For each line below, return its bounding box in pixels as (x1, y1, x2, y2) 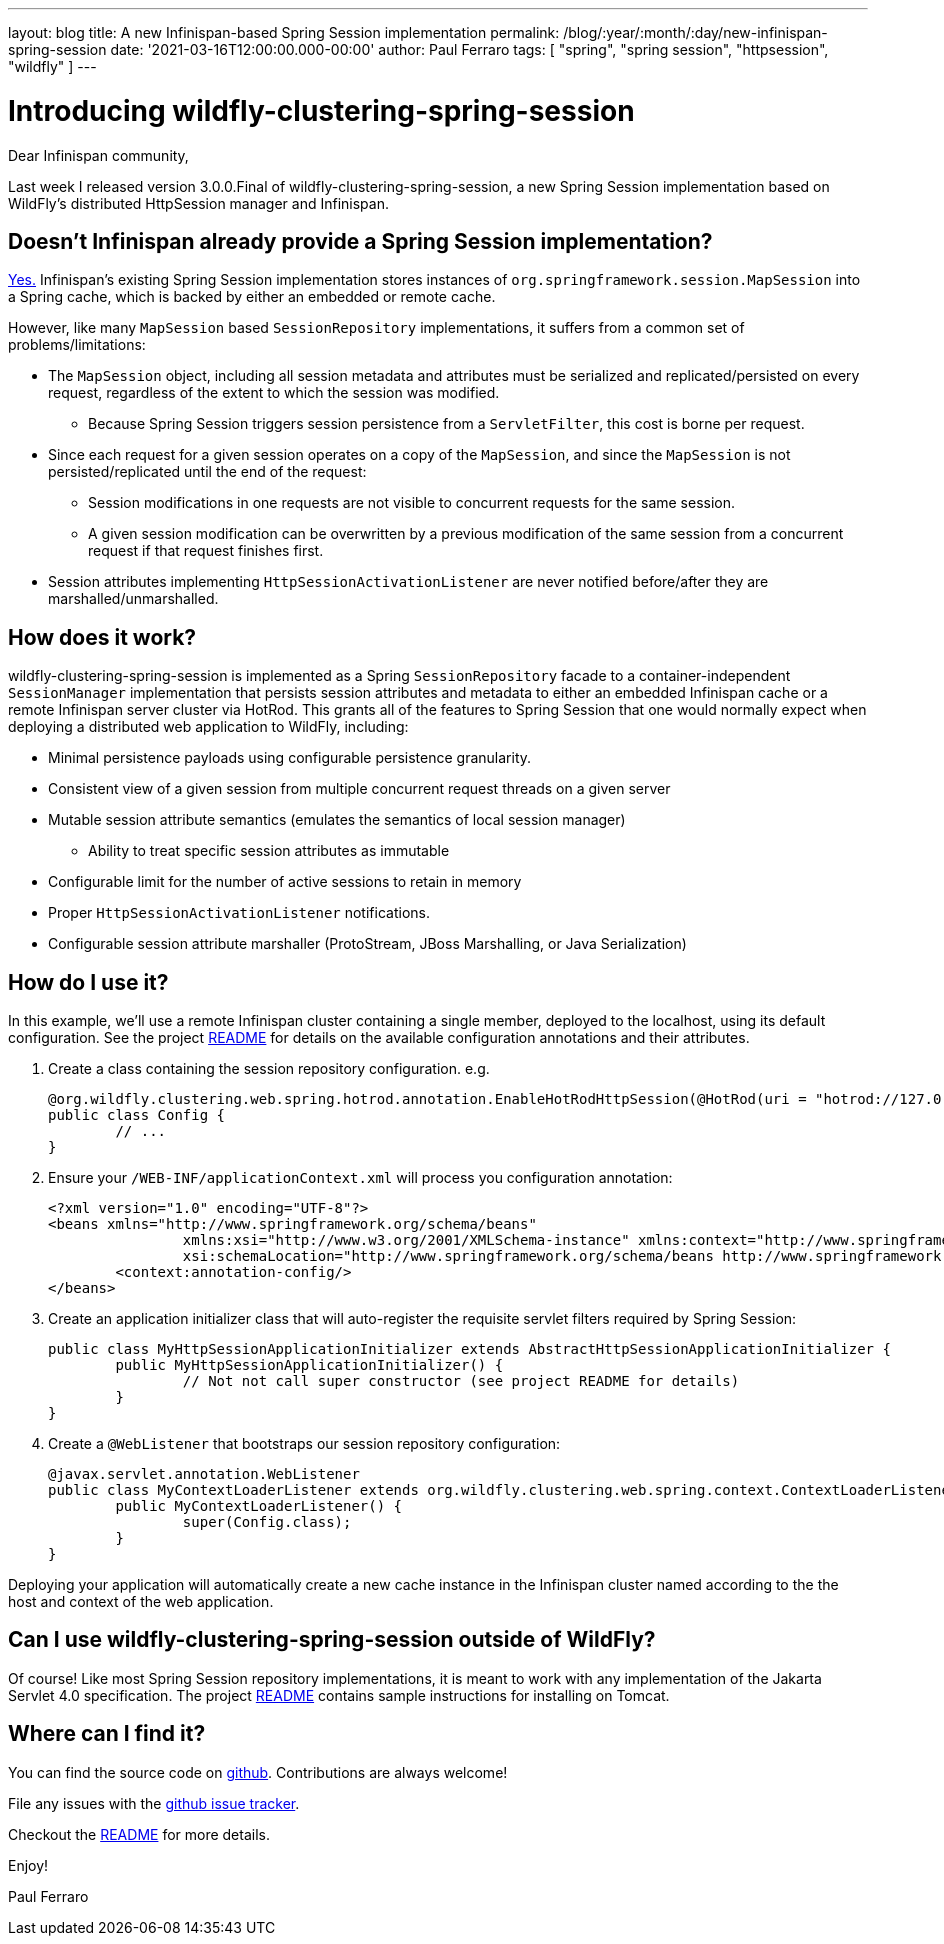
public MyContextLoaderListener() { (115, 1498, 403, 1515)
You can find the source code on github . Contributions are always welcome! (8, 1763, 508, 1781)
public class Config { (48, 1107, 226, 1124)
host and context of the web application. (8, 1593, 274, 1611)
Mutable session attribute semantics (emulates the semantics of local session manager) (48, 811, 626, 829)
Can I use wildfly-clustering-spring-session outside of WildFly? (8, 1627, 656, 1653)
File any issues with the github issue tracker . (8, 1794, 300, 1812)
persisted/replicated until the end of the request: (48, 463, 367, 481)
